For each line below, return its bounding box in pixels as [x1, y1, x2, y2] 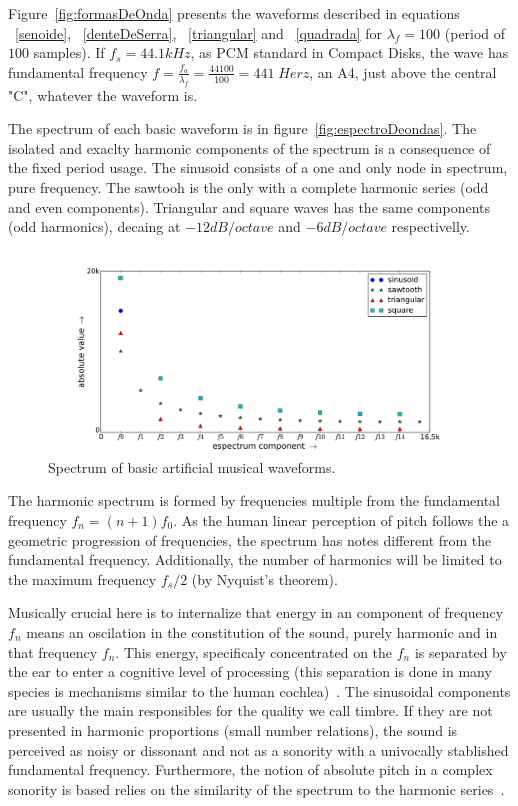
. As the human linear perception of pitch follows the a [173, 509, 510, 530]
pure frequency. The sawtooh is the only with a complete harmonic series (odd [8, 176, 489, 197]
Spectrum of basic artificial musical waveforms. [48, 456, 336, 477]
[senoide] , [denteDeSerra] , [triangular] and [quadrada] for [15, 22, 382, 43]
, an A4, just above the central [309, 61, 497, 82]
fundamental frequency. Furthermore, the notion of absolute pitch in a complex [8, 759, 493, 780]
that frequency [8, 641, 98, 662]
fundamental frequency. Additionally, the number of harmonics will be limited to [8, 549, 502, 570]
